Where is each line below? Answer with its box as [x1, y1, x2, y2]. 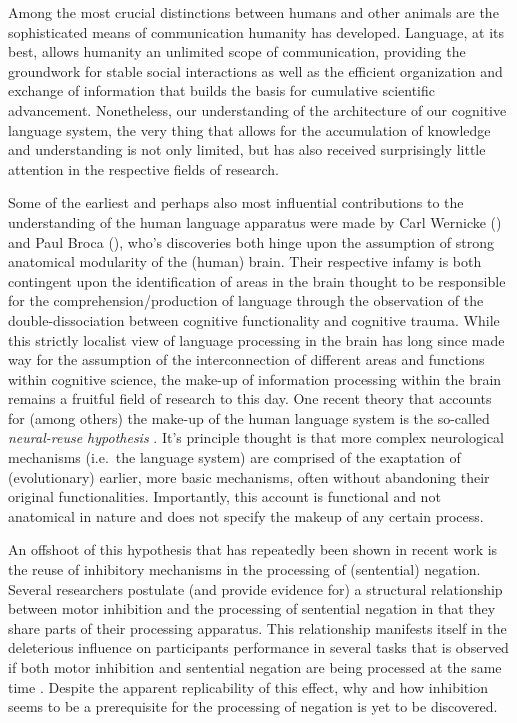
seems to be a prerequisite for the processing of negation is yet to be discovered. [8, 696, 498, 717]
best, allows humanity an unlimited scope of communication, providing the [8, 41, 466, 62]
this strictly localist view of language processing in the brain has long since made [8, 329, 505, 350]
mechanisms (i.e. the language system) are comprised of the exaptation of [8, 447, 461, 468]
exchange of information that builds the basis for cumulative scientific [8, 80, 436, 101]
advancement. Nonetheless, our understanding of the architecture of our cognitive [8, 99, 507, 120]
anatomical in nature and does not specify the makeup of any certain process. [8, 505, 484, 526]
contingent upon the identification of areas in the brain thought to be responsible [8, 270, 506, 291]
